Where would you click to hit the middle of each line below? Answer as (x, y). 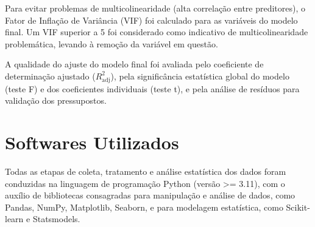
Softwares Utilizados (92, 142)
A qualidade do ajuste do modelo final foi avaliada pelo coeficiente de (134, 64)
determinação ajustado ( (50, 76)
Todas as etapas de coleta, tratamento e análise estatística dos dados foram (146, 171)
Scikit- (298, 207)
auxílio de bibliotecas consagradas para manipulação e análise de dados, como (150, 195)
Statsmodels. (56, 219)
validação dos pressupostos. (56, 100)
